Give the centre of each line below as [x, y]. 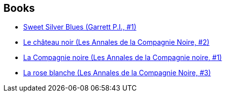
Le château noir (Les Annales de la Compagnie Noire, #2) [116, 42]
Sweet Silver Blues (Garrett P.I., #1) [80, 27]
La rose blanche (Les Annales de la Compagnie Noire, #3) [117, 73]
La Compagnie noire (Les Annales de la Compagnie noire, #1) [123, 58]
